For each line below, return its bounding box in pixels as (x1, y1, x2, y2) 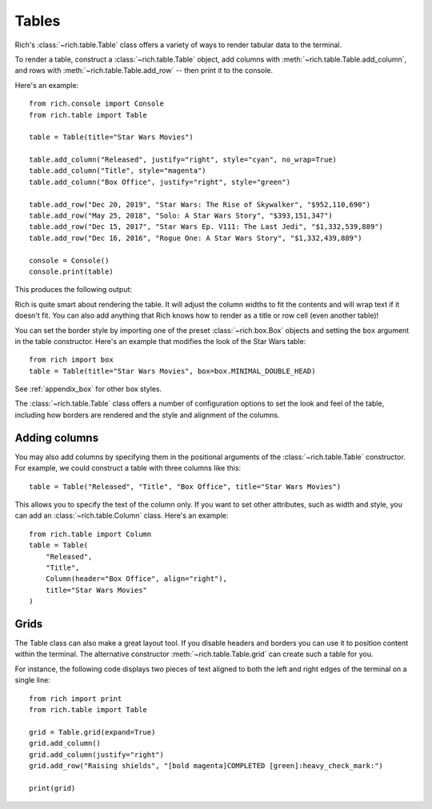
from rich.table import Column (29, 529, 152, 539)
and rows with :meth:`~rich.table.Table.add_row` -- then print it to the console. (14, 66, 274, 75)
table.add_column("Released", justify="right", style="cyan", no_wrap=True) (29, 155, 338, 164)
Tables (14, 12, 61, 30)
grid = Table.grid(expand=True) (29, 727, 156, 736)
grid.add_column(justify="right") (29, 750, 164, 759)
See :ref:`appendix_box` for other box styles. (14, 384, 162, 394)
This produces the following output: (14, 285, 132, 294)
